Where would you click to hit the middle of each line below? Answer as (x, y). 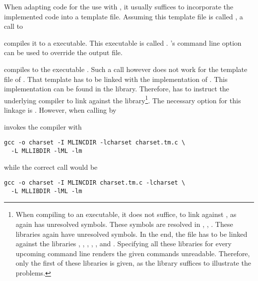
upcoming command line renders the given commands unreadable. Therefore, (133, 253)
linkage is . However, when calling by (60, 110)
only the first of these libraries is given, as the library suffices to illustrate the (133, 263)
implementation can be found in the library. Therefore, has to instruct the (117, 89)
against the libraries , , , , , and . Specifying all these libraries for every (124, 244)
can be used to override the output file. (63, 52)
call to (14, 26)
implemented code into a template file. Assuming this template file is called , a (124, 16)
